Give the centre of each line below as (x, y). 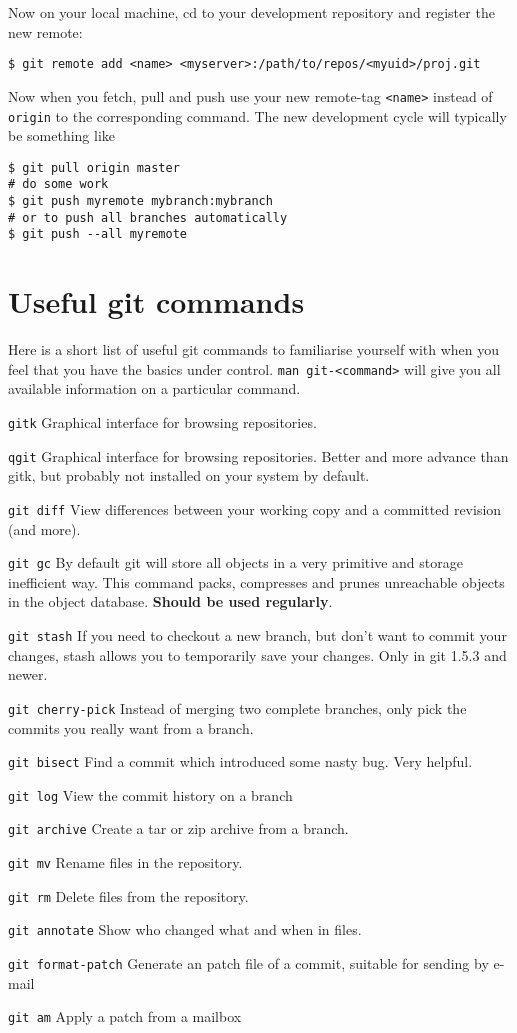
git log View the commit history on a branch (150, 794)
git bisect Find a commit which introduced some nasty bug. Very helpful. (240, 761)
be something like (62, 135)
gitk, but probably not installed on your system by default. (189, 475)
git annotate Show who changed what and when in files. (185, 929)
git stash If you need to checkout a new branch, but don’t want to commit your (257, 635)
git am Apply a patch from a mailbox (125, 1016)
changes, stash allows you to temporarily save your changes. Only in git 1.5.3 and (257, 654)
